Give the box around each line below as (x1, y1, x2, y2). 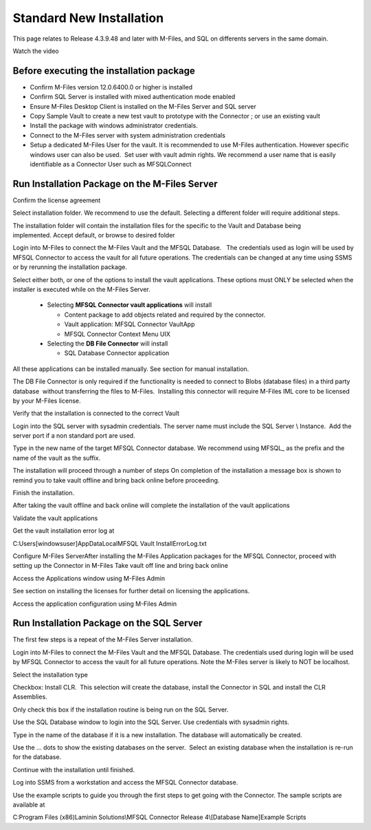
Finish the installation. (12, 489, 75, 497)
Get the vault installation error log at (12, 526, 115, 535)
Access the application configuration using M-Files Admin (12, 599, 177, 608)
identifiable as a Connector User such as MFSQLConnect (30, 160, 192, 168)
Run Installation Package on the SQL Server (12, 617, 203, 629)
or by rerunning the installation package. (12, 263, 127, 271)
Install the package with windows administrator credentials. (30, 121, 199, 130)
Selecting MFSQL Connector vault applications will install (47, 301, 212, 309)
